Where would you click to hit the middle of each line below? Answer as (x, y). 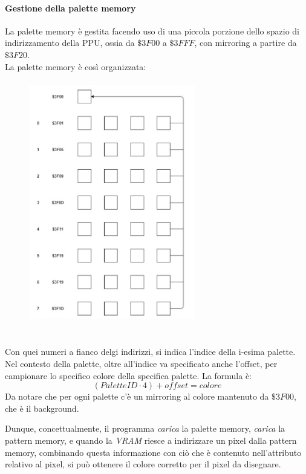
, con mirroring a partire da (246, 43)
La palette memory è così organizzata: (76, 66)
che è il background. (42, 408)
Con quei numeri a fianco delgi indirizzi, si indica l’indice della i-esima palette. (150, 352)
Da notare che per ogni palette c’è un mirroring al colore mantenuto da (137, 396)
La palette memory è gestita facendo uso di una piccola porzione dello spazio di (152, 31)
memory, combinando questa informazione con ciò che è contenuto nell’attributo (153, 452)
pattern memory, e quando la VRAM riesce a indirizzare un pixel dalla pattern (151, 440)
